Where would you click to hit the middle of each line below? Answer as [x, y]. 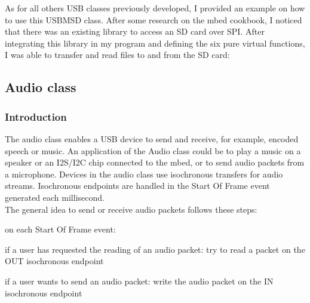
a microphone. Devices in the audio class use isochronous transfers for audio [144, 174]
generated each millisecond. [55, 197]
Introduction [36, 116]
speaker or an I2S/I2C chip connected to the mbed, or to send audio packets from [155, 162]
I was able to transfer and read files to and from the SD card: [117, 55]
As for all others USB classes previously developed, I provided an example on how [155, 8]
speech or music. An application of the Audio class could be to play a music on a [153, 150]
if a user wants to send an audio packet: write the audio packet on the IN [139, 281]
